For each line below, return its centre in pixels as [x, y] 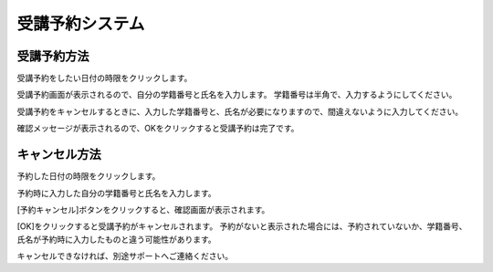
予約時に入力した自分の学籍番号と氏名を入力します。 [116, 193]
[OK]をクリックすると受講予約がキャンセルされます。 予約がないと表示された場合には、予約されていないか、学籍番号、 [242, 226]
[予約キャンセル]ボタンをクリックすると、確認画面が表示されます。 [143, 209]
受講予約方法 [53, 56]
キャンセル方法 [59, 155]
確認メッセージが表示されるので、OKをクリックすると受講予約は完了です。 [158, 129]
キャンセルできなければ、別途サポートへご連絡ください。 [125, 256]
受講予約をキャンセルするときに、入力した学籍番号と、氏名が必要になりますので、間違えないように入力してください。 [240, 111]
